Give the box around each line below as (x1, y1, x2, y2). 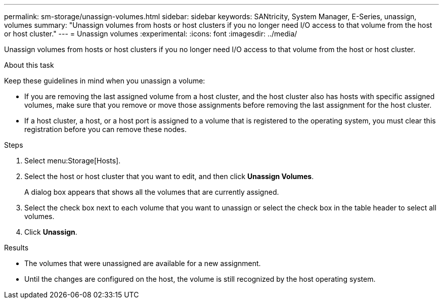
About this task (4, 61, 54, 69)
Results (4, 243, 29, 252)
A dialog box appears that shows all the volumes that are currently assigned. (24, 188, 279, 196)
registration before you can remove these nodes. (24, 125, 187, 134)
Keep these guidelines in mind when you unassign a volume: (4, 76, 205, 85)
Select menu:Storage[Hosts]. (24, 156, 121, 165)
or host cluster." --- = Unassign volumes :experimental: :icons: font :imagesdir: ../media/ (4, 29, 297, 38)
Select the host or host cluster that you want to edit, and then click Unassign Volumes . (24, 172, 314, 181)
